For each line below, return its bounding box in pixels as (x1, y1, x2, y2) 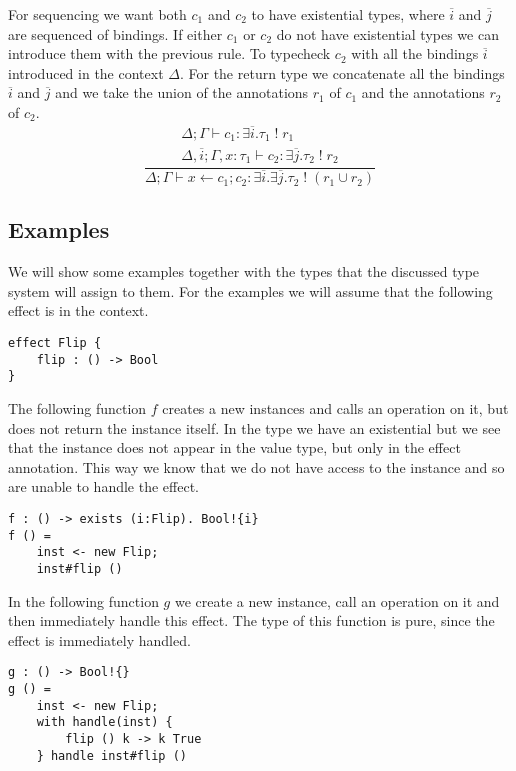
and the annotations (361, 82, 485, 103)
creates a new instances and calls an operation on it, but (162, 398, 509, 419)
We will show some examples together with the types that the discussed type (8, 261, 480, 282)
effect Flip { (8, 336, 102, 351)
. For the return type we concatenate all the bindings (179, 62, 505, 83)
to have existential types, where (251, 4, 445, 24)
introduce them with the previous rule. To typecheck (8, 43, 331, 64)
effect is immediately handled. (8, 629, 191, 650)
